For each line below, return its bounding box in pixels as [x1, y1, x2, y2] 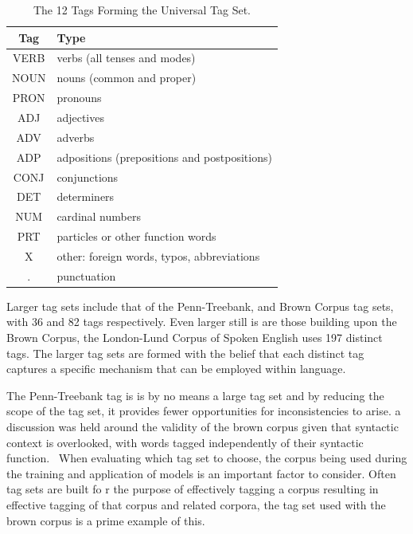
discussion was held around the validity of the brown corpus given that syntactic [6, 418, 399, 434]
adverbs [56, 128, 95, 145]
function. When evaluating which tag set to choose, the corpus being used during [6, 450, 407, 466]
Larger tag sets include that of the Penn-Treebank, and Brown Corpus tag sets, [6, 297, 394, 314]
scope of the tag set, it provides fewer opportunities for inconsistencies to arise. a [6, 402, 401, 419]
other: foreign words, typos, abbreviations [56, 247, 260, 264]
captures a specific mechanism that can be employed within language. [6, 360, 346, 377]
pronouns [56, 89, 102, 106]
